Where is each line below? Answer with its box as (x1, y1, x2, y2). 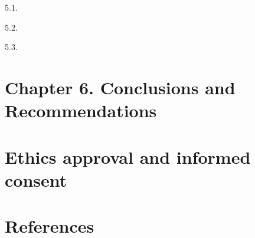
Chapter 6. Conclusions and (5, 75, 236, 99)
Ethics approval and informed (5, 144, 251, 168)
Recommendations (5, 98, 157, 123)
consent (5, 167, 67, 191)
